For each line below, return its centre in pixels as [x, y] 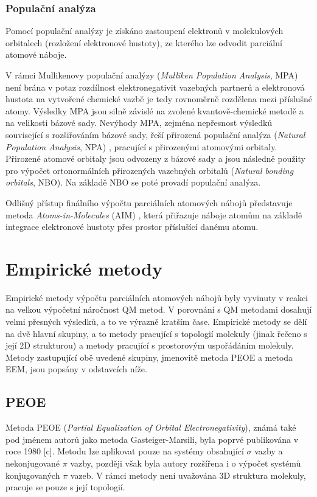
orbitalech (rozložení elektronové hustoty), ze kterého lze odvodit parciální [144, 42]
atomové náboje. [36, 54]
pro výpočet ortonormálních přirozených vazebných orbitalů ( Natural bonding [150, 170]
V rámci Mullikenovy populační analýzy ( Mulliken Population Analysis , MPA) [152, 75]
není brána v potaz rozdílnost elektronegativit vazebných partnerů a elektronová [155, 87]
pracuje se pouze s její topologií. [65, 487]
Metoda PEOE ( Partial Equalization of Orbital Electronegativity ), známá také [151, 427]
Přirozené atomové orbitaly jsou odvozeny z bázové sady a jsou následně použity [155, 158]
